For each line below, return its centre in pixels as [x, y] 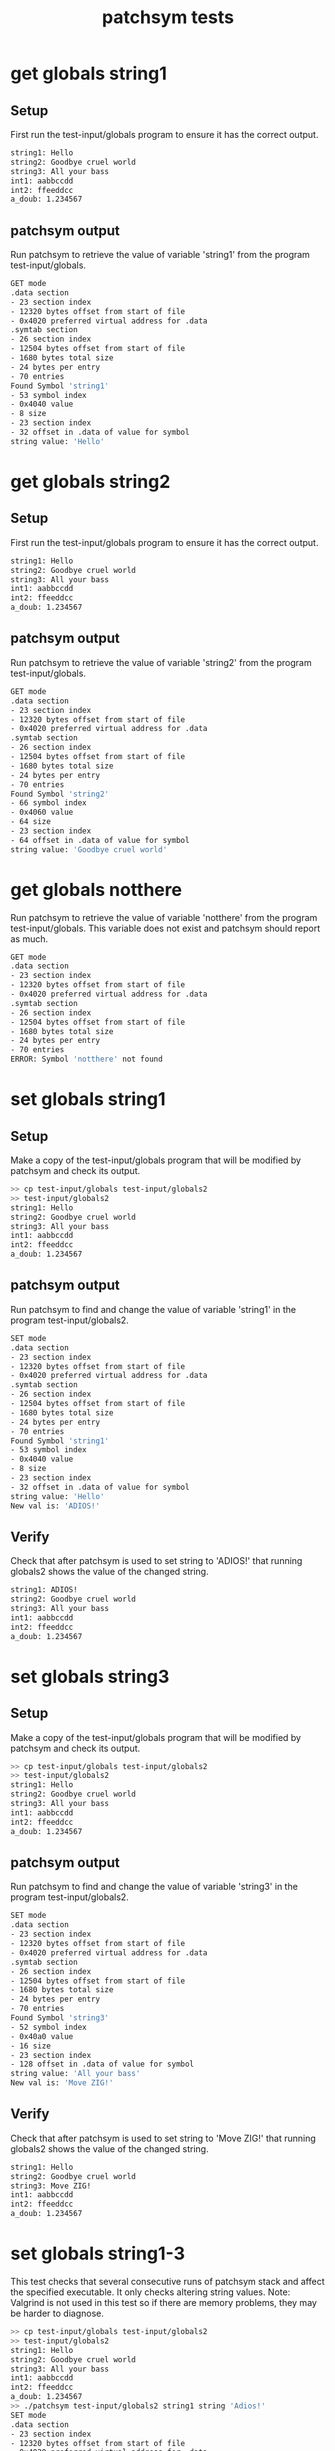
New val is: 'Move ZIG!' [62, 2083]
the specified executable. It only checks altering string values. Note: [150, 2292]
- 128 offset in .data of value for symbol [102, 2064]
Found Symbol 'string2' [60, 794]
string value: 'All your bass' [75, 2074]
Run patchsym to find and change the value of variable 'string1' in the [153, 1309]
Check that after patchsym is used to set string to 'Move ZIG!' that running [163, 2138]
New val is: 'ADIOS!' [55, 1506]
